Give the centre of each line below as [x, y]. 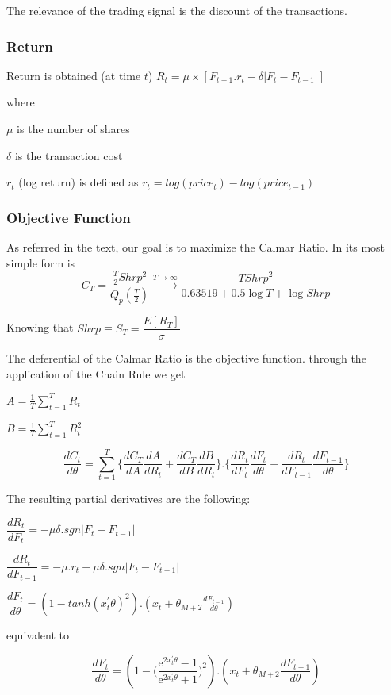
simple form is [41, 262]
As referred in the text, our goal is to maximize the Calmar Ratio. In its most [196, 247]
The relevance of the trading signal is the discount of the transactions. [177, 10]
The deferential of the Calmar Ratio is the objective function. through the [186, 358]
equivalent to [38, 635]
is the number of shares [73, 129]
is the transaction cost [69, 155]
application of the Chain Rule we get [96, 373]
